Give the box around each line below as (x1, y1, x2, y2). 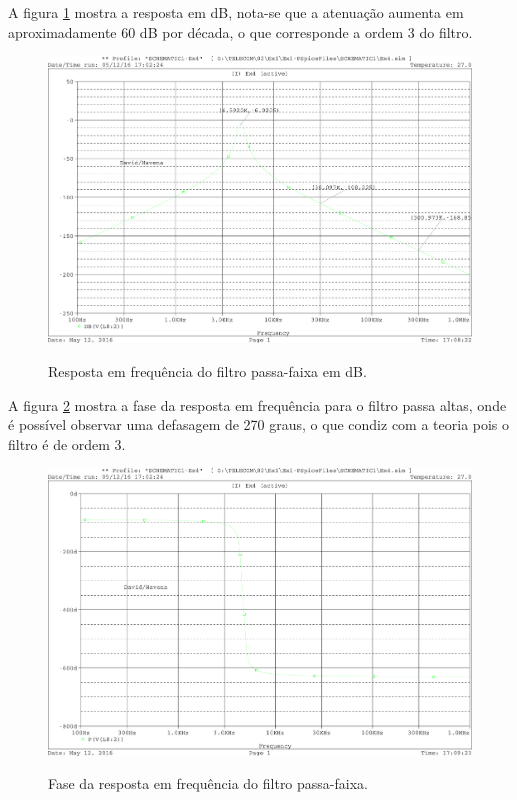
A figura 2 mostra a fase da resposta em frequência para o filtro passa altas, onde (8, 394, 507, 415)
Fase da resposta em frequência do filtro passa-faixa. (48, 773, 368, 794)
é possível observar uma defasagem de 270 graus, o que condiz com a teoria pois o (8, 414, 510, 435)
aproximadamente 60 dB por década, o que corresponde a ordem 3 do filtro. (8, 21, 473, 42)
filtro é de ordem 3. (8, 433, 126, 454)
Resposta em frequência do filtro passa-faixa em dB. (48, 361, 367, 381)
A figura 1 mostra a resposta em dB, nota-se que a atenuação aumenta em (8, 2, 464, 22)
